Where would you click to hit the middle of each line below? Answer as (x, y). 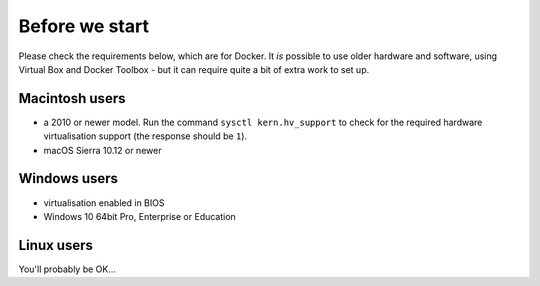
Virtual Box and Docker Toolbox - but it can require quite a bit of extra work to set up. (194, 69)
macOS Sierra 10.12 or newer (102, 150)
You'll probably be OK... (67, 269)
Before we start (84, 26)
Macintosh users (72, 98)
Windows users (68, 178)
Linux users (56, 245)
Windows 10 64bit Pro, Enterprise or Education (140, 216)
